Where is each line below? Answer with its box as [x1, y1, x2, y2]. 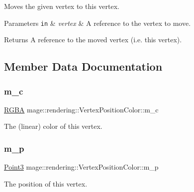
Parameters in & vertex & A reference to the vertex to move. [4, 17, 191, 28]
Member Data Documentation [4, 59, 163, 74]
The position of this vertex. [4, 178, 88, 189]
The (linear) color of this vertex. [4, 121, 102, 131]
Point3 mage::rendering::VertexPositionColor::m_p [4, 162, 159, 172]
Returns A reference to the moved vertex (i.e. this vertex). [4, 34, 182, 45]
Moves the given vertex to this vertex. [4, 1, 119, 11]
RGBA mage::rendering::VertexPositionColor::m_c [4, 104, 159, 114]
